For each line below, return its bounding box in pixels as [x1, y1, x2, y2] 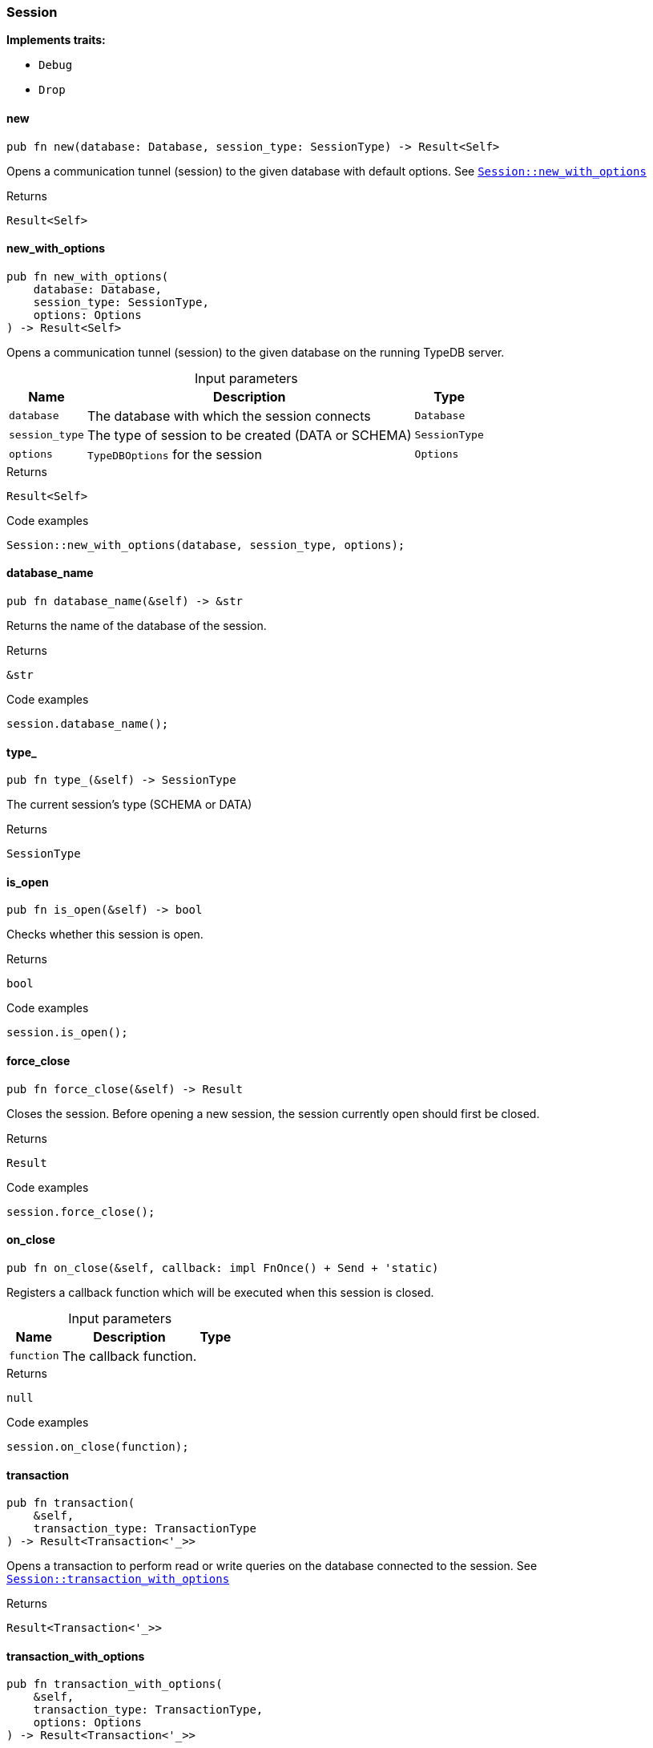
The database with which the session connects [87, 407, 371, 424]
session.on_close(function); [6, 1439, 189, 1453]
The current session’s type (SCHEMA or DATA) [6, 797, 252, 812]
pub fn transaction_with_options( [6, 1677, 223, 1691]
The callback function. [62, 1347, 197, 1364]
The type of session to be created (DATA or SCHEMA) [87, 426, 412, 443]
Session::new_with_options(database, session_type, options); [6, 538, 405, 551]
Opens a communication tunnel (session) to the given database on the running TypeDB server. [6, 345, 505, 359]
